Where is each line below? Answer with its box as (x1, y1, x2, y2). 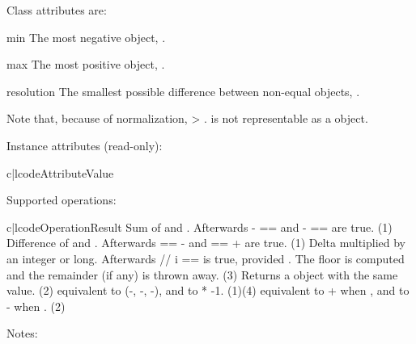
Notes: (6, 325, 38, 342)
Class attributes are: (6, 2, 107, 18)
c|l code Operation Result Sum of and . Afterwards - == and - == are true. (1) (6, 218, 393, 235)
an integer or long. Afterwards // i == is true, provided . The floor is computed (6, 250, 405, 266)
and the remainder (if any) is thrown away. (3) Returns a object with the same (6, 266, 398, 283)
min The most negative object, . (6, 28, 166, 45)
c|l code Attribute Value (6, 164, 114, 181)
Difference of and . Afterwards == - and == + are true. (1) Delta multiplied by (6, 234, 406, 251)
